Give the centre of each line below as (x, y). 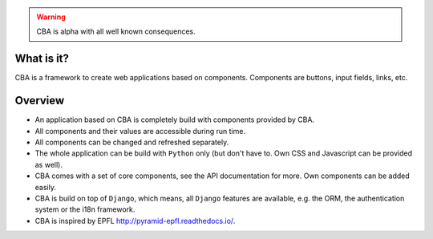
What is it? (42, 59)
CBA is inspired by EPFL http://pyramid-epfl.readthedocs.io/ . (135, 221)
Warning (51, 17)
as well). (49, 164)
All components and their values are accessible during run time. (140, 131)
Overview (40, 101)
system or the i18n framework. (85, 209)
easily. (45, 187)
